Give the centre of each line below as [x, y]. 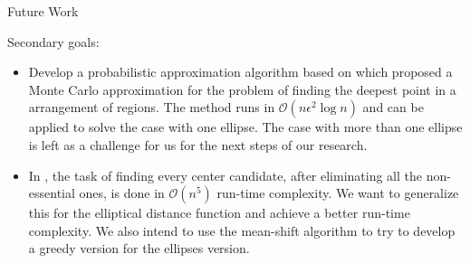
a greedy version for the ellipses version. [139, 248]
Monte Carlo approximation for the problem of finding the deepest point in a [242, 89]
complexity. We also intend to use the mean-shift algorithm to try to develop [242, 230]
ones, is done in [122, 193]
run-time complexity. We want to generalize [338, 193]
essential [52, 193]
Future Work [43, 11]
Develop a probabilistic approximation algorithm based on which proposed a [240, 72]
